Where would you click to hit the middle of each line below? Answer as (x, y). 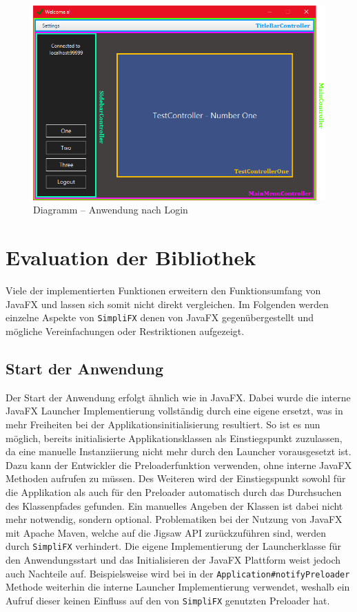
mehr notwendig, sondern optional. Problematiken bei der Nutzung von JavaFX (174, 519)
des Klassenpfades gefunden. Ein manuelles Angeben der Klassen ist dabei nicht (174, 505)
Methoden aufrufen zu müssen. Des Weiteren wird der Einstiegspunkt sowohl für (176, 478)
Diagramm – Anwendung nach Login (111, 210)
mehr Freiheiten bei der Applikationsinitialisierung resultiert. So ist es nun (163, 424)
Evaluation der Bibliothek (131, 257)
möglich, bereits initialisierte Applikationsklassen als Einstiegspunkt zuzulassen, (174, 438)
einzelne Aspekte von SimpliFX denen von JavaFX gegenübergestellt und (160, 317)
